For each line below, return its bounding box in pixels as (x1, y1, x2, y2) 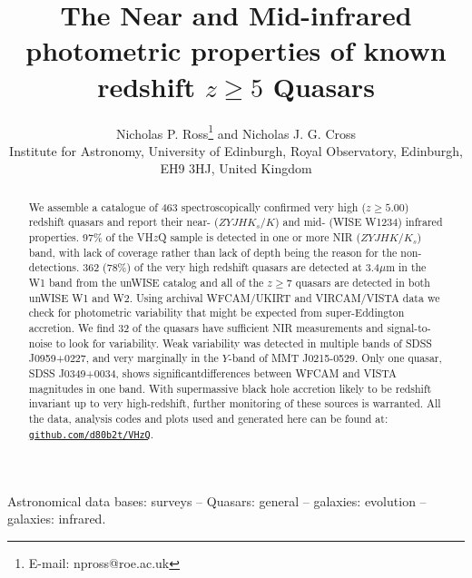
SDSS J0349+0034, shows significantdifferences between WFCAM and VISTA (28, 365, 397, 380)
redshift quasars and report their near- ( (28, 214, 219, 230)
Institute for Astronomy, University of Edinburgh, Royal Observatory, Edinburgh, (9, 141, 463, 160)
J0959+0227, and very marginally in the (28, 350, 219, 366)
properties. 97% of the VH (28, 230, 153, 245)
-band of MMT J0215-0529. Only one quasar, (228, 350, 442, 366)
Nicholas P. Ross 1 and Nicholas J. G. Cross (115, 121, 357, 142)
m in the (386, 260, 427, 275)
